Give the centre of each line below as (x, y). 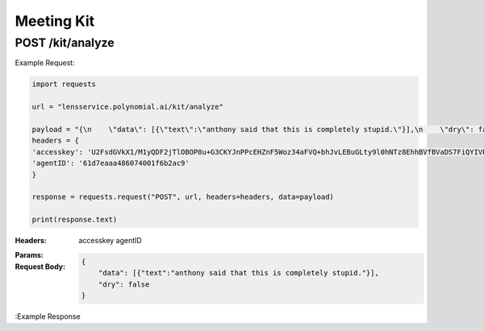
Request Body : (40, 267)
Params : (29, 255)
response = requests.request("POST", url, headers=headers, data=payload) (183, 197)
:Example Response (48, 317)
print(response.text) (75, 220)
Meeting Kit (55, 21)
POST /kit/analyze (65, 43)
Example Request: (45, 63)
